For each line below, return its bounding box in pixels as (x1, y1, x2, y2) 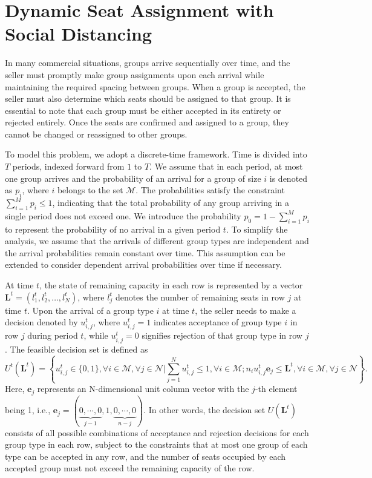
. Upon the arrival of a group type (27, 304, 154, 316)
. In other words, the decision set (143, 403, 266, 416)
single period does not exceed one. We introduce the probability (5, 209, 241, 222)
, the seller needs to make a (195, 304, 296, 316)
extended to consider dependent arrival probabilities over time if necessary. (5, 258, 282, 271)
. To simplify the (226, 222, 288, 235)
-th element (255, 382, 298, 395)
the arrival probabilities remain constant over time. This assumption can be (5, 246, 286, 259)
